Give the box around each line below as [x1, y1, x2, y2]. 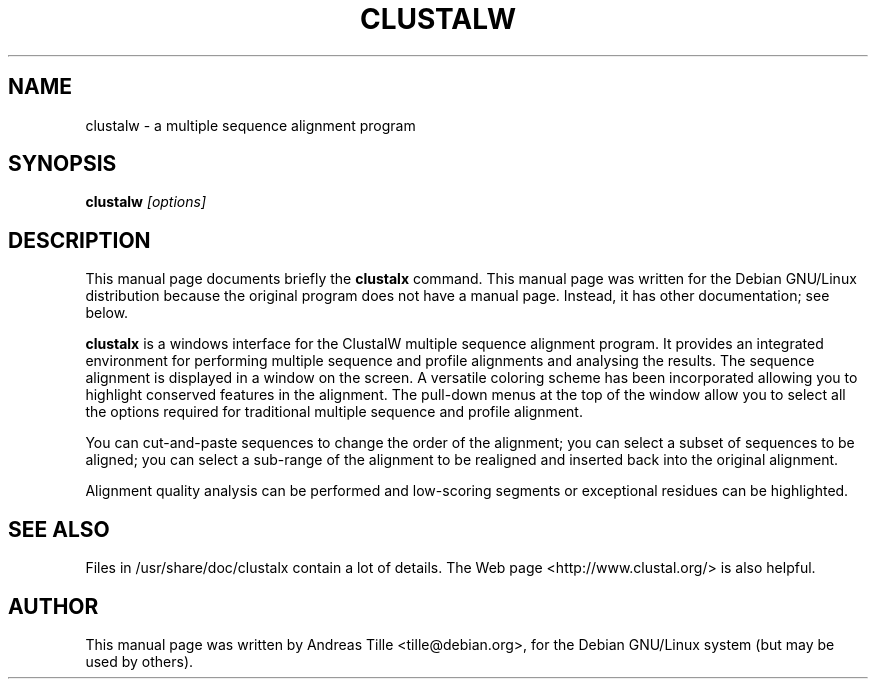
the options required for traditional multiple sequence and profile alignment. [85, 403, 583, 421]
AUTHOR [8, 593, 99, 619]
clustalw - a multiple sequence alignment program [85, 116, 416, 134]
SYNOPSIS [8, 151, 117, 177]
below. [85, 304, 129, 322]
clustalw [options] [85, 193, 207, 211]
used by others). [85, 652, 194, 670]
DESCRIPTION [8, 227, 151, 253]
